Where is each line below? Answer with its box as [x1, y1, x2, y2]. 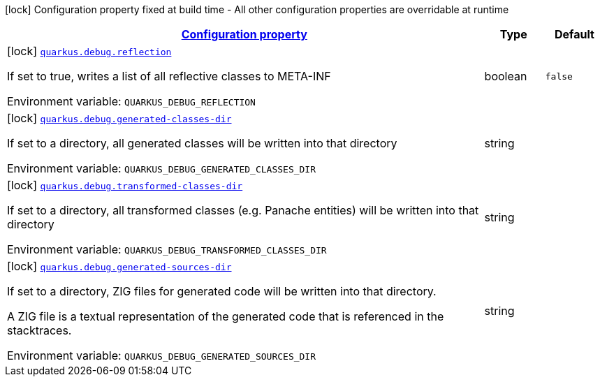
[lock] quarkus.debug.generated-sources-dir [7, 259, 232, 273]
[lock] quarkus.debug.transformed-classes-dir [7, 178, 243, 192]
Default [554, 27, 594, 41]
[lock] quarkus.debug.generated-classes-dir [7, 111, 232, 125]
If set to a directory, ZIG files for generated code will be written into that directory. [7, 284, 437, 298]
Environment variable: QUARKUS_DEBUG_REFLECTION [7, 94, 256, 108]
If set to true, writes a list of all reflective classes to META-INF [7, 69, 331, 83]
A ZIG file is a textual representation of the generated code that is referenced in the [7, 309, 444, 323]
